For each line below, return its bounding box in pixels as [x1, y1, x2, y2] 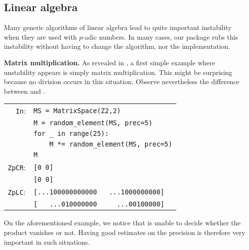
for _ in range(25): [33, 130, 109, 138]
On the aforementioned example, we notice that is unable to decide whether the [4, 218, 241, 228]
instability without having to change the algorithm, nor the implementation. [4, 41, 230, 51]
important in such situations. [4, 236, 90, 247]
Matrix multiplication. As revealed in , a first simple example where [4, 57, 216, 67]
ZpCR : [8, 162, 26, 173]
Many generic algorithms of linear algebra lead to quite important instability [4, 22, 232, 32]
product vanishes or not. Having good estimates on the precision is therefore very [4, 227, 246, 237]
